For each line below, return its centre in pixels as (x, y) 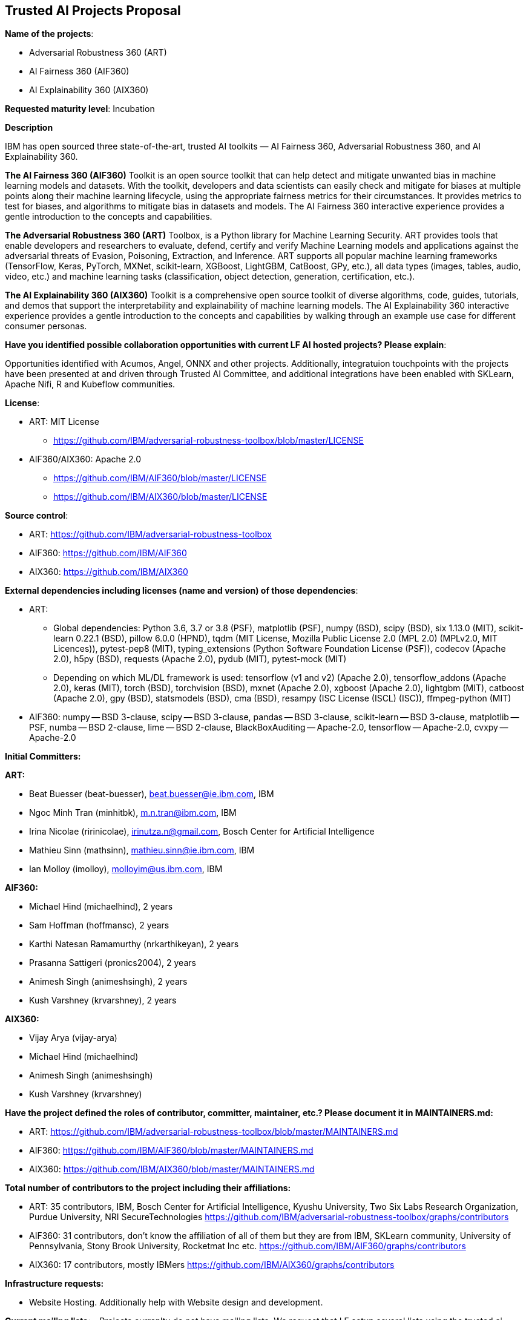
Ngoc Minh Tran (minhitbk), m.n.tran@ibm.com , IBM (133, 813)
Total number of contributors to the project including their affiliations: (148, 1188)
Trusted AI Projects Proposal (93, 11)
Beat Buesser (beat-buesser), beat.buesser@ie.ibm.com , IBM (152, 794)
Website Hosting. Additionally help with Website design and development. (176, 1302)
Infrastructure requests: (54, 1284)
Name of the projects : (49, 34)
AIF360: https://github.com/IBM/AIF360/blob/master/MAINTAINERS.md (171, 1151)
